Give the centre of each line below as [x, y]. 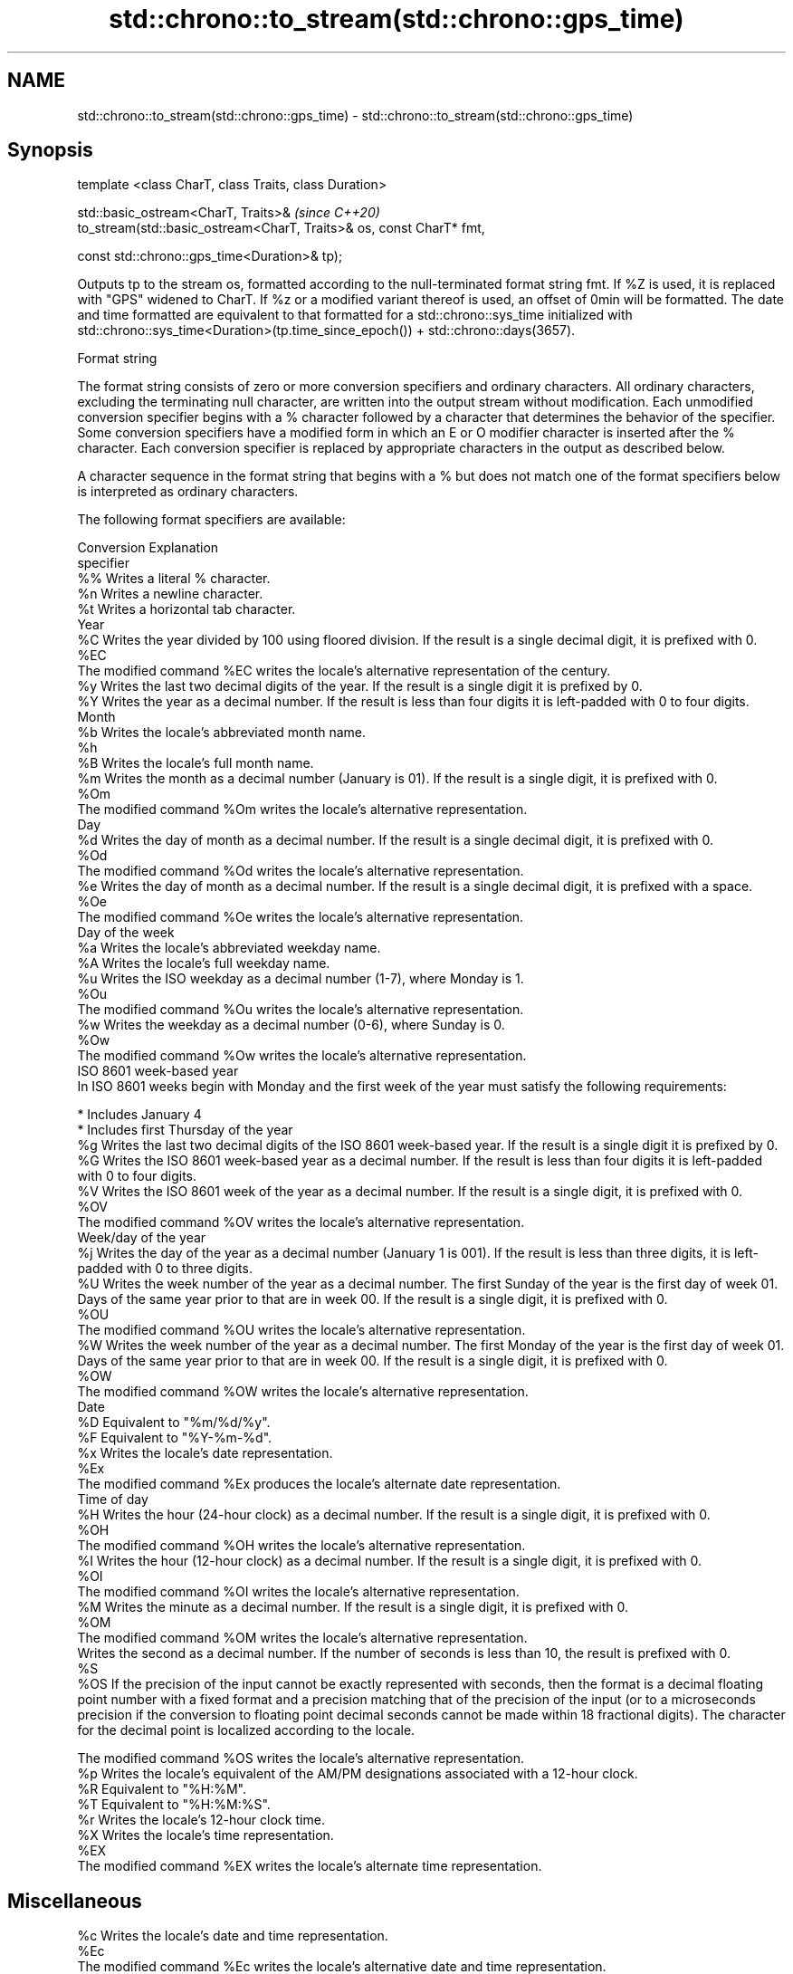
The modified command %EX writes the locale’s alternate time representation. [310, 1866]
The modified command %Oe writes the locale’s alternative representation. [301, 917]
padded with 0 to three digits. [165, 1269]
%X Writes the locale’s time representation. [205, 1835]
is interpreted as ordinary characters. [188, 492]
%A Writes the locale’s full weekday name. [204, 963]
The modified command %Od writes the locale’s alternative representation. [301, 871]
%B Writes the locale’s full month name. [196, 763]
